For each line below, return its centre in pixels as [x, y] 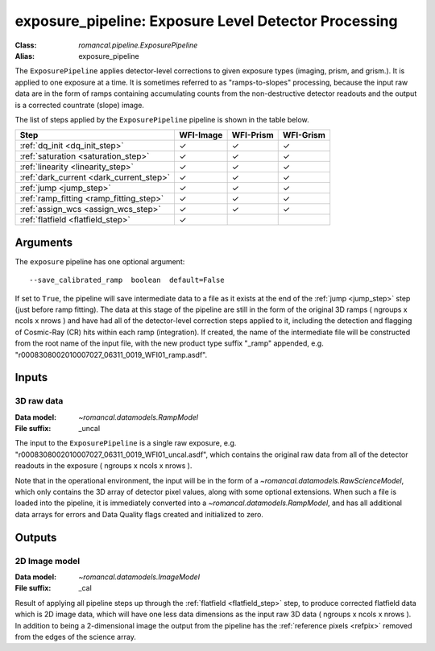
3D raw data [39, 401]
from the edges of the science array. [75, 636]
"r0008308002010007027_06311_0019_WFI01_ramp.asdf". [111, 355]
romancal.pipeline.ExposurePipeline [138, 45]
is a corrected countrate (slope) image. [80, 105]
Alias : [25, 56]
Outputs [36, 537]
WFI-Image [201, 135]
